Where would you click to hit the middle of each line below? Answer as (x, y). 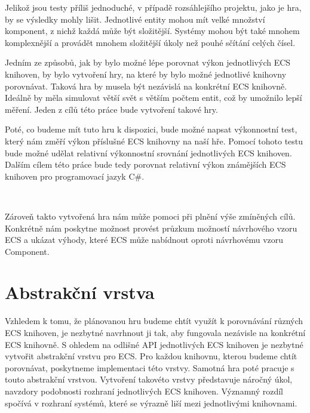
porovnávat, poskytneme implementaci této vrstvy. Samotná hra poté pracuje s (150, 367)
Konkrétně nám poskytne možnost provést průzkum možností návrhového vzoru (151, 228)
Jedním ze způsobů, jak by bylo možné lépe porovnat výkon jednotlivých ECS (148, 62)
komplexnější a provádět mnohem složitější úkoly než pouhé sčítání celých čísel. (150, 42)
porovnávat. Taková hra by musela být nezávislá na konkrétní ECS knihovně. (146, 86)
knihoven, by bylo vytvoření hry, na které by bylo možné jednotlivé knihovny (146, 74)
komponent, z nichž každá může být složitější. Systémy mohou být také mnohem (152, 31)
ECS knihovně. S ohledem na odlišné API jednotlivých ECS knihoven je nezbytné (154, 344)
